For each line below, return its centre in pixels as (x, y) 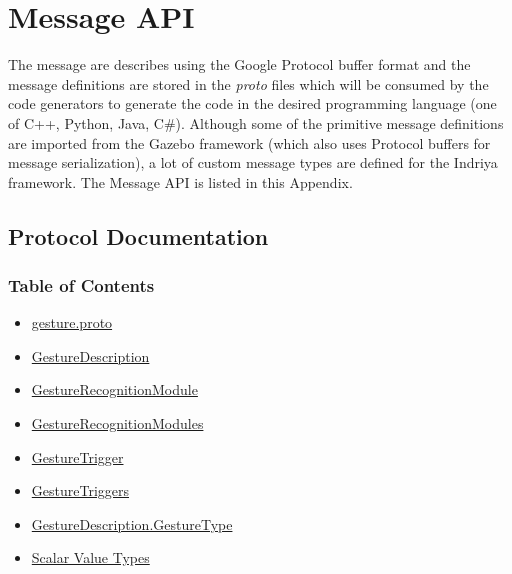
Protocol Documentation (138, 235)
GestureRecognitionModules (117, 423)
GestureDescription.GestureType (132, 523)
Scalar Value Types (90, 557)
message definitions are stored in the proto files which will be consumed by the (248, 83)
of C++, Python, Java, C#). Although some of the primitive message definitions (256, 122)
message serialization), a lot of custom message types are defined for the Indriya (253, 162)
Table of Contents (81, 284)
